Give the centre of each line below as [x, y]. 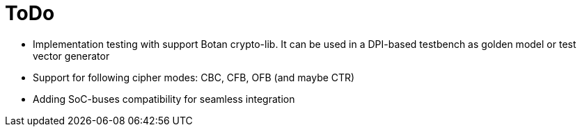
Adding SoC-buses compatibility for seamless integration [164, 99]
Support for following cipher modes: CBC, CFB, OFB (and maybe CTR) [194, 77]
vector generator [71, 56]
